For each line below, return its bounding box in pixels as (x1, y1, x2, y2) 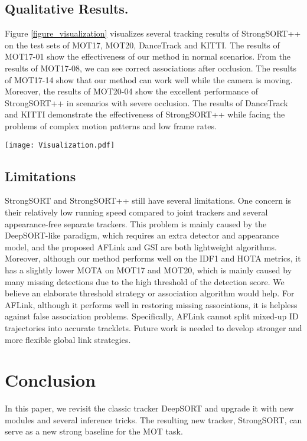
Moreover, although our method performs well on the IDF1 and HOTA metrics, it (5, 252, 301, 264)
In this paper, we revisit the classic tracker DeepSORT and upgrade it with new (5, 402, 294, 414)
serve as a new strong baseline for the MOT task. (5, 425, 183, 437)
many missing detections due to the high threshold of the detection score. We (5, 275, 285, 288)
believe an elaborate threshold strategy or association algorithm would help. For (5, 287, 295, 299)
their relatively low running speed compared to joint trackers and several (5, 206, 268, 218)
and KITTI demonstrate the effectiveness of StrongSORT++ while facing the (5, 108, 285, 120)
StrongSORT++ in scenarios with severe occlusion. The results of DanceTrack (5, 96, 288, 109)
